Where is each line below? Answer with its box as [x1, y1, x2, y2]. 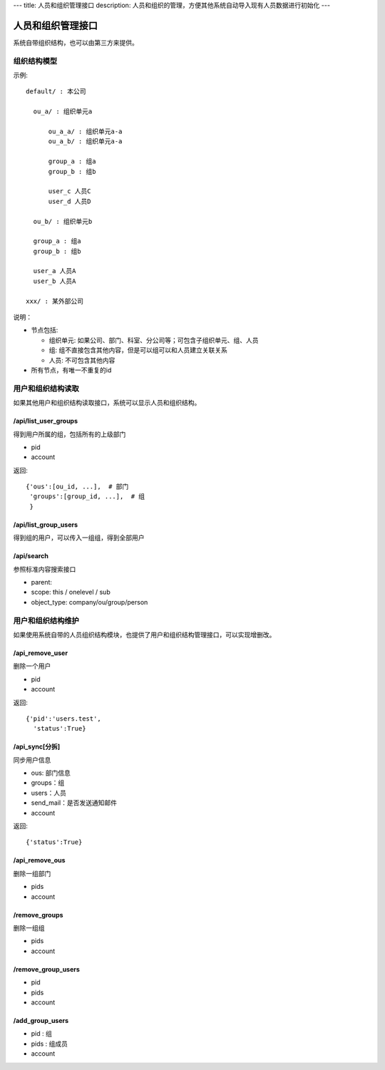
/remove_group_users [13, 964, 80, 973]
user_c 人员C [48, 187, 92, 195]
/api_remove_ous [13, 856, 66, 865]
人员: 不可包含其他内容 [48, 356, 115, 364]
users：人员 [31, 788, 67, 797]
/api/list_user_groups [13, 417, 78, 426]
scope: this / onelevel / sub [31, 588, 111, 597]
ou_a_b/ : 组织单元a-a [48, 138, 123, 145]
